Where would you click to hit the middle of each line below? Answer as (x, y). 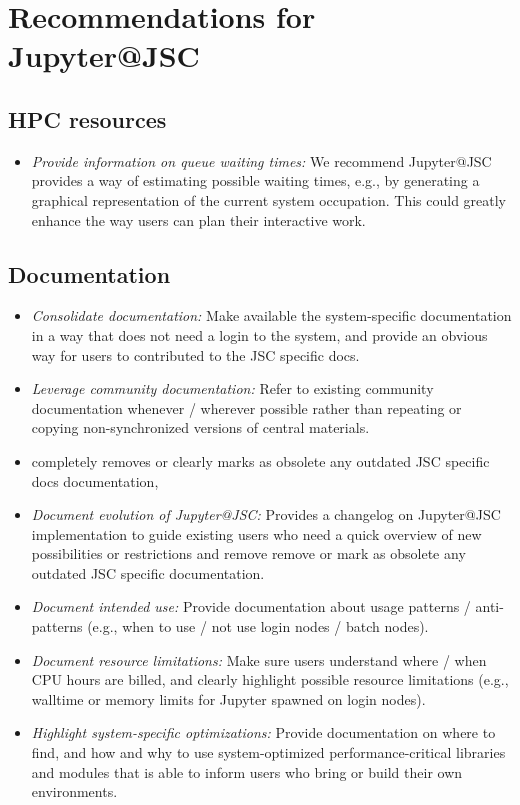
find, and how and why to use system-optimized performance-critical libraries (268, 752)
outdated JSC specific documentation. (148, 572)
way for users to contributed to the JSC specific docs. (195, 354)
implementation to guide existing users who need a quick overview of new (256, 533)
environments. (74, 791)
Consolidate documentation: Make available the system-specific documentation (271, 315)
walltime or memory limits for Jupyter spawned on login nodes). (228, 698)
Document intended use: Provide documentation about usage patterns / (251, 606)
